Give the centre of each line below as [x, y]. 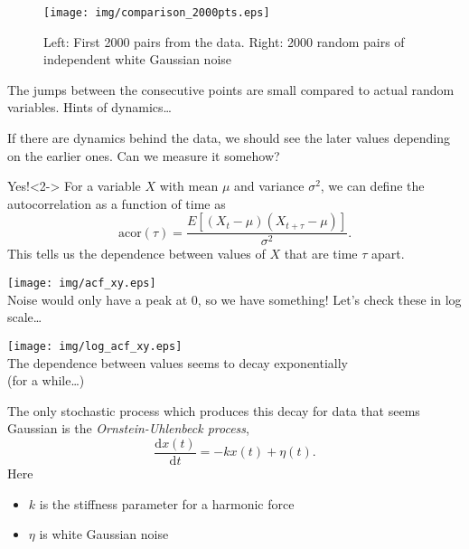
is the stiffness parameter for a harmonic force [167, 503]
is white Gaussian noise [104, 534]
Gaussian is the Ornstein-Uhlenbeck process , [128, 428]
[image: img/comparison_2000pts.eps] [157, 13]
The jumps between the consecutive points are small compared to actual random [231, 89]
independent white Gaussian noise [138, 59]
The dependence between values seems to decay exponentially [178, 362]
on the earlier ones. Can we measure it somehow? [144, 155]
